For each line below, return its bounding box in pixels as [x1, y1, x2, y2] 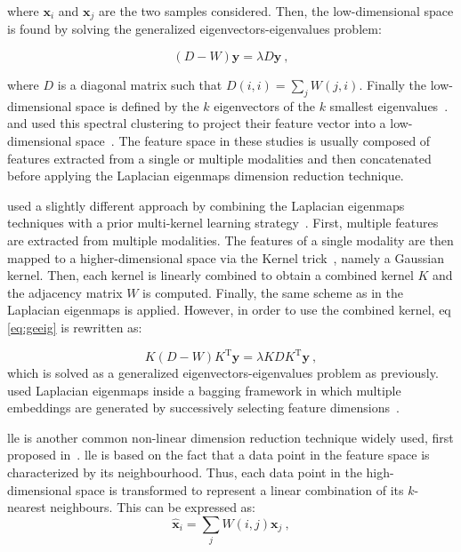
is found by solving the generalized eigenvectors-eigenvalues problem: [7, 20, 382, 38]
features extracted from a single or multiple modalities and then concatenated [7, 148, 432, 167]
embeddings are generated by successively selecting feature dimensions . [7, 398, 400, 417]
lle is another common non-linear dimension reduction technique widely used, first [7, 428, 454, 446]
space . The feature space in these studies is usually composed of [76, 132, 431, 150]
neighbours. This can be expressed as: [50, 498, 256, 516]
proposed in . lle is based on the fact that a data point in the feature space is [7, 445, 430, 464]
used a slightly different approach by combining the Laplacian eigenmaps [7, 196, 405, 214]
